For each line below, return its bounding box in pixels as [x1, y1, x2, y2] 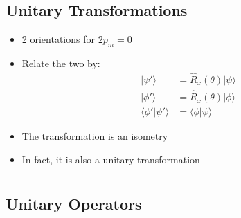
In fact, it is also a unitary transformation [21, 152, 200, 166]
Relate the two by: [21, 56, 100, 70]
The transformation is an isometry [21, 129, 168, 143]
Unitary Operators [6, 192, 142, 214]
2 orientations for [21, 32, 95, 46]
